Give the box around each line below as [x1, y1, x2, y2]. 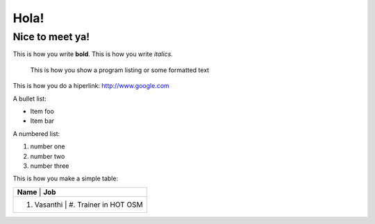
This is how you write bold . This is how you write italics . [12, 50, 173, 58]
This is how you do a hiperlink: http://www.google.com [12, 82, 169, 90]
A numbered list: [12, 129, 60, 138]
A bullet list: [12, 94, 47, 103]
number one [30, 142, 65, 150]
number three [30, 162, 69, 170]
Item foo [30, 107, 55, 115]
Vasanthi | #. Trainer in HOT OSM [34, 200, 143, 209]
